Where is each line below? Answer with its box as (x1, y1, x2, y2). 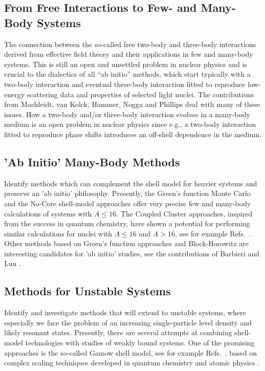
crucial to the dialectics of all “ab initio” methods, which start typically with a (4, 69, 251, 79)
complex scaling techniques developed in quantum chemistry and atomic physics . (4, 357, 259, 368)
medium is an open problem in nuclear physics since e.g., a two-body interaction (4, 119, 256, 129)
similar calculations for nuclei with (4, 228, 113, 238)
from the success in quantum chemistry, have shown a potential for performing (4, 218, 250, 229)
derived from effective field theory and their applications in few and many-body (4, 49, 253, 59)
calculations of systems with (4, 208, 92, 219)
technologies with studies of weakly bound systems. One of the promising (25, 337, 255, 348)
